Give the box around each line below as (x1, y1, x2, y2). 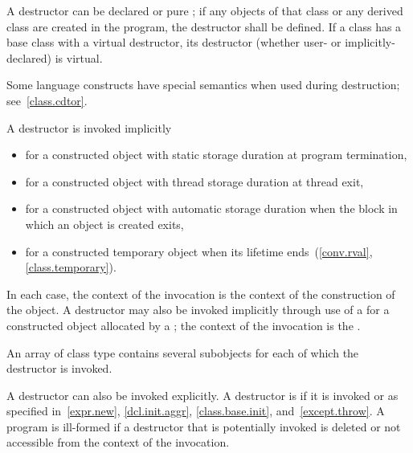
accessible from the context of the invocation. (6, 434, 230, 451)
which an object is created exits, (25, 215, 184, 232)
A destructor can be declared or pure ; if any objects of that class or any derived (6, 2, 403, 18)
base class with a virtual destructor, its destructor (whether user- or (6, 34, 341, 51)
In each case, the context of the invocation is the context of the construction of (6, 285, 395, 302)
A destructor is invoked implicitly (6, 119, 172, 136)
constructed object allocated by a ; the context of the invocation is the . (6, 316, 361, 333)
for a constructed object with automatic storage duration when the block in (25, 200, 398, 217)
